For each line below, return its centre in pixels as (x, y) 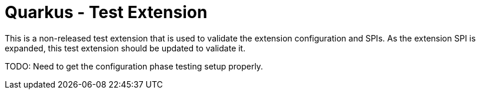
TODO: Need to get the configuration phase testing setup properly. (134, 66)
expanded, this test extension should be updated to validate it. (125, 48)
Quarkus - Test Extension (106, 12)
